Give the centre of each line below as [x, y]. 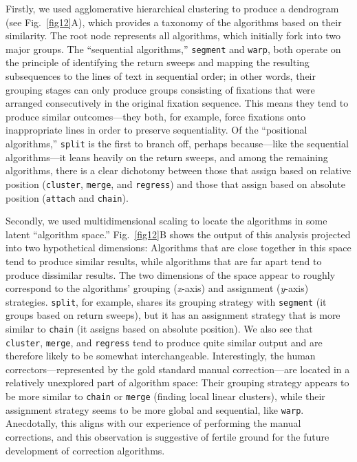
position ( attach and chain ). [67, 197]
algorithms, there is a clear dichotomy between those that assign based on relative [178, 170]
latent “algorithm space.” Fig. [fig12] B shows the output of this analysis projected [178, 234]
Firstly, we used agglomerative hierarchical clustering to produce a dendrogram [172, 8]
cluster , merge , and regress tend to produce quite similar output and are [164, 342]
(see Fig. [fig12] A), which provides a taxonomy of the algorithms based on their [174, 22]
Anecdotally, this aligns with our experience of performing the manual [153, 423]
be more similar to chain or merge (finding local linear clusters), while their [165, 396]
